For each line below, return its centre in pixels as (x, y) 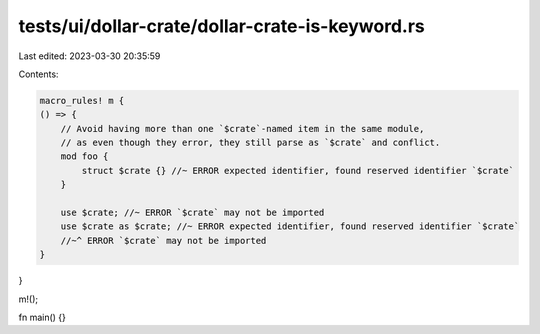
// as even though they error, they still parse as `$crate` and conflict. (250, 143)
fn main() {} (42, 317)
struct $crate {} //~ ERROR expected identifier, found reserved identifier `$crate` (298, 170)
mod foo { (84, 156)
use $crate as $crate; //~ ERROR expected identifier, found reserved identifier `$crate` (290, 226)
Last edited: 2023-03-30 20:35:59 (89, 56)
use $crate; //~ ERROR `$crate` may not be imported (192, 213)
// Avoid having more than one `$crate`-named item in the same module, (242, 128)
